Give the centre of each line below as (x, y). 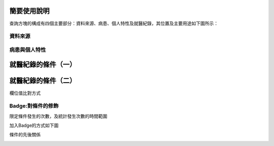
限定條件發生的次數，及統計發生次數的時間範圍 (58, 116)
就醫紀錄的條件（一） (43, 65)
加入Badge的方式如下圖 (34, 125)
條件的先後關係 (25, 135)
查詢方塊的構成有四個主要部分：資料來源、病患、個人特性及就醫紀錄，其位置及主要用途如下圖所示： (114, 23)
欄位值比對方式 (25, 93)
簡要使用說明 (29, 11)
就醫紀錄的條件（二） (43, 81)
